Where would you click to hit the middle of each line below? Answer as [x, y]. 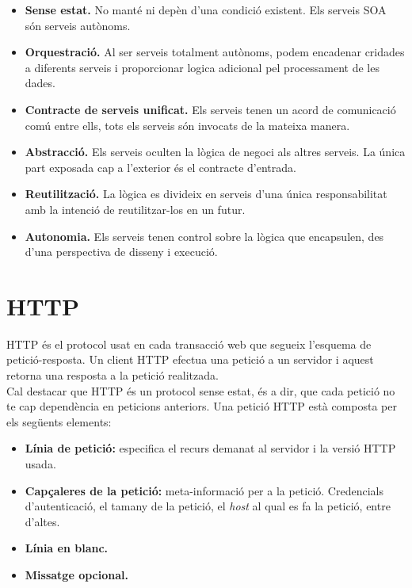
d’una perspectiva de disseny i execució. [121, 252]
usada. [40, 464]
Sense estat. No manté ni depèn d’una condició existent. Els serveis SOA [206, 10]
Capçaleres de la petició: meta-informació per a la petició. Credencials [204, 490]
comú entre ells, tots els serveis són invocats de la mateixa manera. [187, 125]
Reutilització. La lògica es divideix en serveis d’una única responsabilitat [206, 194]
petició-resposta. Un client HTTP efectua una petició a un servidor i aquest [190, 359]
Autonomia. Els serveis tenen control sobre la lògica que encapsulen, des [204, 236]
